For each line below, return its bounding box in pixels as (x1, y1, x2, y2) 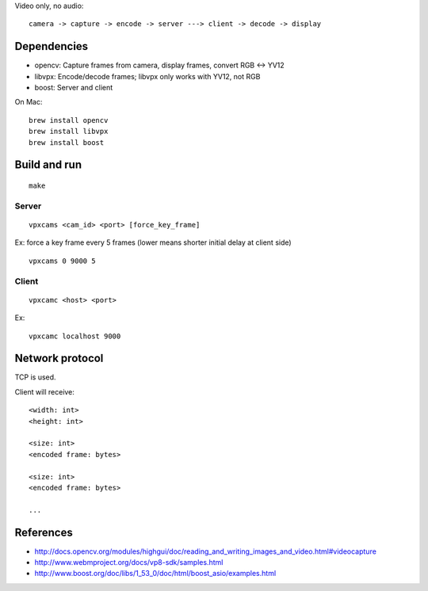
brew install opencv (29, 116, 109, 124)
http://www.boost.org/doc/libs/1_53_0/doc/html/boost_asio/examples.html (34, 569, 277, 578)
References (14, 525, 73, 539)
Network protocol (14, 352, 104, 365)
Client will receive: (14, 387, 75, 396)
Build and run (14, 158, 82, 172)
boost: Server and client (34, 83, 113, 93)
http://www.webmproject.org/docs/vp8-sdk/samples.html (34, 558, 224, 567)
